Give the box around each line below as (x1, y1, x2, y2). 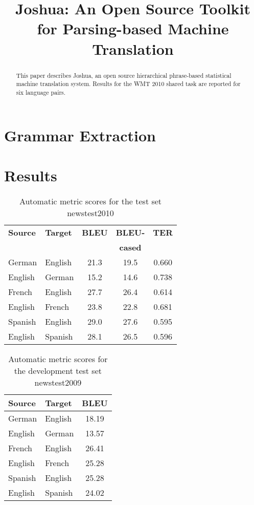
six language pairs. (16, 88, 66, 96)
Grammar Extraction (4, 124, 156, 145)
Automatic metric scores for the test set (19, 195, 162, 207)
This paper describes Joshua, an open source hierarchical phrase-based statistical (16, 71, 232, 79)
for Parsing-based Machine (37, 18, 229, 39)
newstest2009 (34, 376, 82, 388)
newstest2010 (67, 206, 114, 219)
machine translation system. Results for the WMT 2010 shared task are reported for (16, 79, 241, 88)
